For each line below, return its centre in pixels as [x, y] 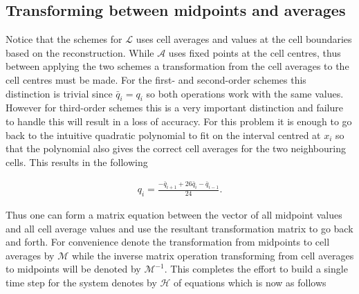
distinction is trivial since [59, 93]
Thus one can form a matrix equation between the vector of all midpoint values [174, 214]
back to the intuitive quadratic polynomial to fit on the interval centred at [163, 135]
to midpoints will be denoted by [73, 269]
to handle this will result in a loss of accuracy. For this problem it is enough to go [179, 121]
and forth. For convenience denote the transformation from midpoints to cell [168, 242]
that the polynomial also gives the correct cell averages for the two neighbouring [176, 148]
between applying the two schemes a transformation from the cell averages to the [177, 66]
